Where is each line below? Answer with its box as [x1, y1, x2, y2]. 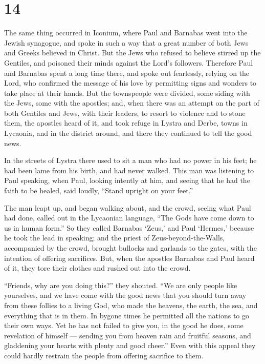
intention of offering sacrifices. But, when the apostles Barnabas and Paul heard [4, 252, 255, 263]
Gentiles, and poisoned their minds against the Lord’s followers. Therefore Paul [4, 57, 253, 68]
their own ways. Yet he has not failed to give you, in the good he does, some [4, 320, 244, 331]
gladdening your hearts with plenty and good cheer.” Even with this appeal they [4, 340, 256, 351]
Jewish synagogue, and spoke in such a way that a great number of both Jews [4, 37, 249, 48]
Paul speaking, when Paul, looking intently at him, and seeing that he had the [4, 175, 250, 186]
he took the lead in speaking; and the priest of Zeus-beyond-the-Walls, [4, 232, 225, 243]
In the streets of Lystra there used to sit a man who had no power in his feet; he [4, 155, 257, 166]
